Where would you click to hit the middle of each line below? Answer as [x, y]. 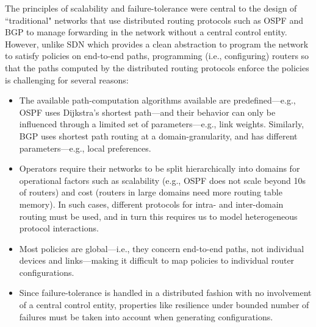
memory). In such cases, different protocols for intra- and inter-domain [151, 204]
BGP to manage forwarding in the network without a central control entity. [146, 32]
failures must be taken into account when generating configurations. [146, 316]
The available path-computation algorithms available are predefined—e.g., [157, 100]
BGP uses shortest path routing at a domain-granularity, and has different [158, 135]
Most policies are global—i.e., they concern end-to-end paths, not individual [162, 248]
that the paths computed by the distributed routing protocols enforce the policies [157, 67]
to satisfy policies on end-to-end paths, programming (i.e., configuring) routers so [157, 56]
